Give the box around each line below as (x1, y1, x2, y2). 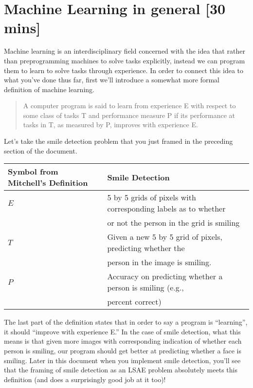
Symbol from (8, 166, 58, 177)
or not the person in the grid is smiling (107, 217, 240, 229)
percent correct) (107, 296, 162, 308)
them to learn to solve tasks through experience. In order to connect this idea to (4, 65, 244, 75)
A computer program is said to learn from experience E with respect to (23, 100, 236, 111)
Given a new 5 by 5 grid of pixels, (107, 231, 223, 243)
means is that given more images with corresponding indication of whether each (4, 336, 242, 346)
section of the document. (4, 145, 77, 155)
